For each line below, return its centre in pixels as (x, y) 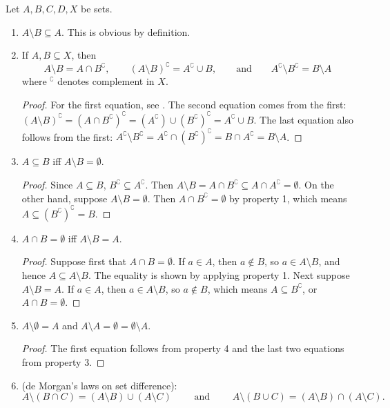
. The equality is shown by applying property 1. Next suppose (219, 274)
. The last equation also (303, 119)
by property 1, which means (288, 198)
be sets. (97, 8)
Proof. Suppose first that (74, 261)
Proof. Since (47, 185)
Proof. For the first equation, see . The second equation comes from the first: (184, 104)
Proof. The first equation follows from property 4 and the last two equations (183, 348)
